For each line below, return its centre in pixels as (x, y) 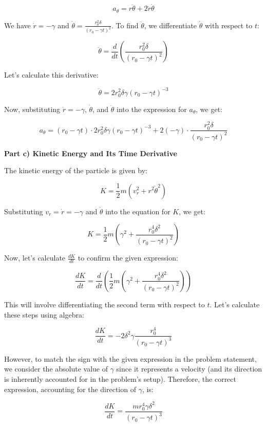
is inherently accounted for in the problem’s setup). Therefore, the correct (120, 378)
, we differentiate (170, 25)
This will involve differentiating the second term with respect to (104, 304)
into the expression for (152, 109)
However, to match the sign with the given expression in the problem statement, (130, 358)
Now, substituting (32, 109)
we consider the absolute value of (56, 369)
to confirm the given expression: (128, 258)
